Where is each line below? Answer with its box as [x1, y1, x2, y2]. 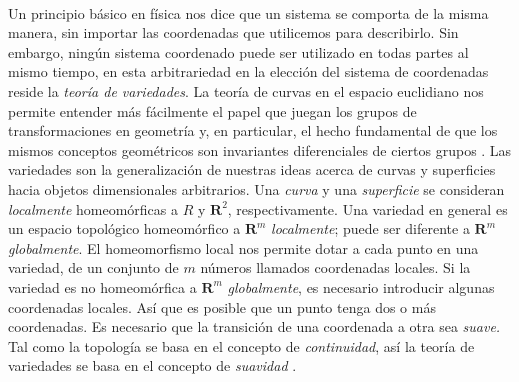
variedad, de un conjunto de [8, 257, 179, 278]
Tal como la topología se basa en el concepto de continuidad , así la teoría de [8, 335, 475, 356]
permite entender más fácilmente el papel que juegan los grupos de [8, 100, 417, 121]
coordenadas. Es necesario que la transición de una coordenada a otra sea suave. [8, 316, 501, 337]
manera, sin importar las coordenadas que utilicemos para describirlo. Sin [8, 22, 459, 43]
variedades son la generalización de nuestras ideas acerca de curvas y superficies [8, 159, 496, 180]
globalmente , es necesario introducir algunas [227, 276, 495, 297]
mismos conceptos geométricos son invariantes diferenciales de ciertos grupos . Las [8, 139, 512, 160]
